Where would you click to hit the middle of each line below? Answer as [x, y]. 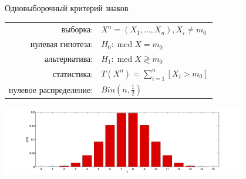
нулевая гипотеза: [62, 44]
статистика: [73, 73]
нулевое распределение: [51, 90]
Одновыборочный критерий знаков [67, 8]
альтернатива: [69, 59]
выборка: [77, 29]
